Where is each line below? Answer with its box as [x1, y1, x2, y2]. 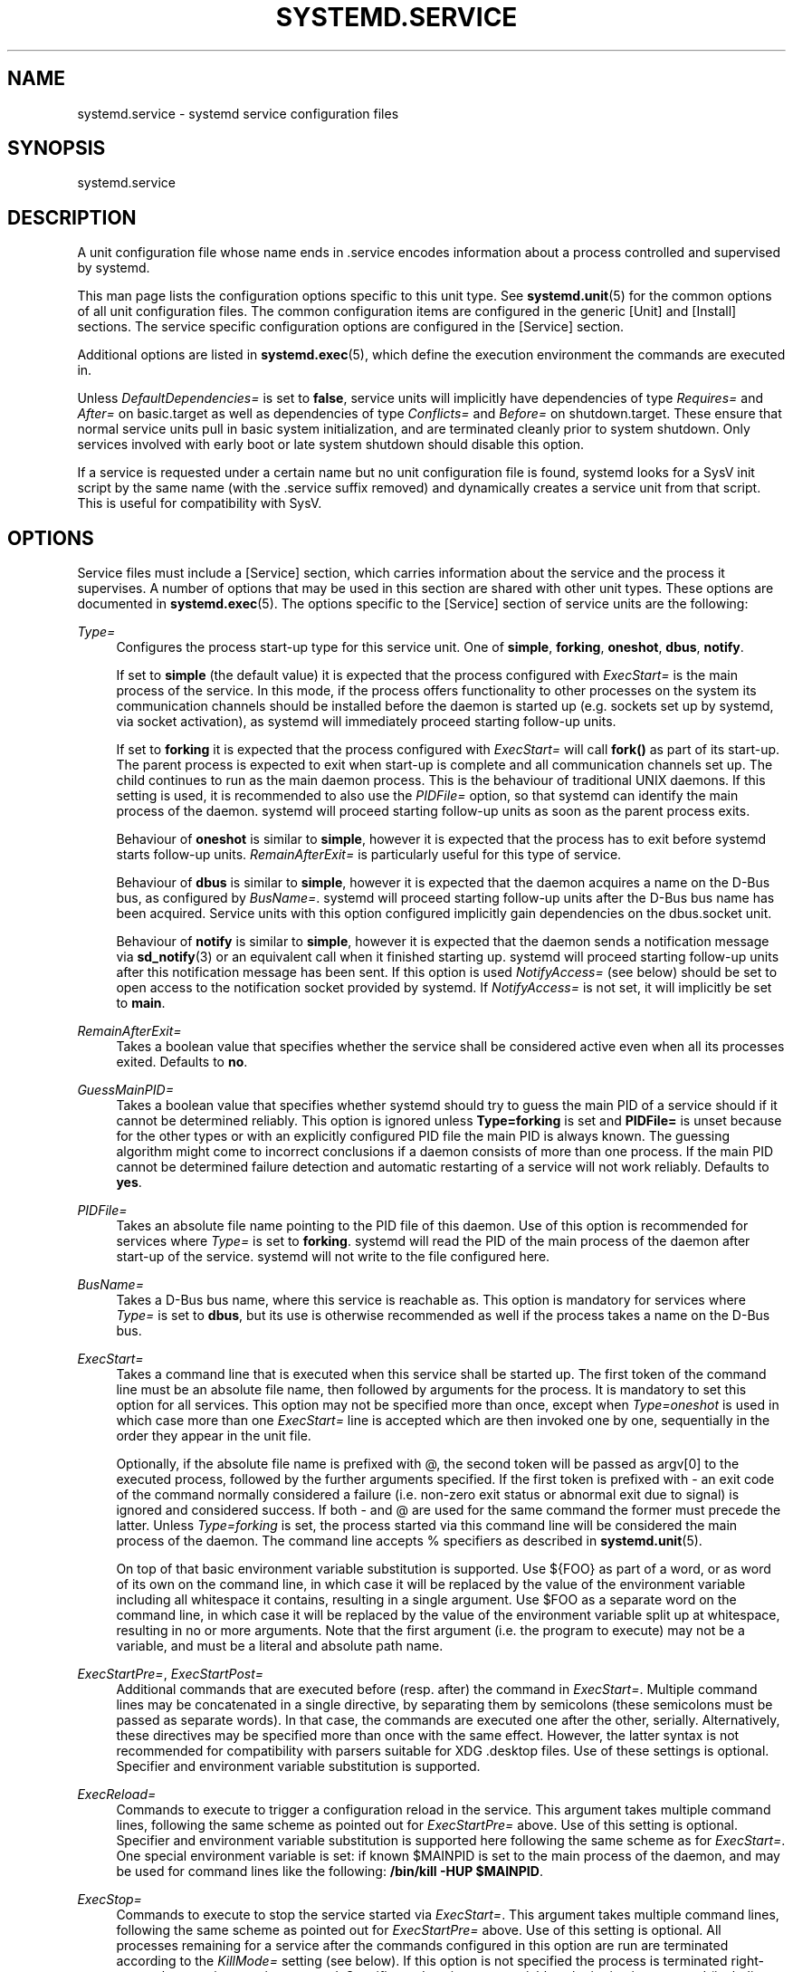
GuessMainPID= [77, 1082, 174, 1098]
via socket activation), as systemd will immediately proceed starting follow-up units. [116, 713, 616, 730]
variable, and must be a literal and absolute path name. [116, 1638, 444, 1654]
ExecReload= [77, 1786, 157, 1803]
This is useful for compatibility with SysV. [77, 495, 322, 512]
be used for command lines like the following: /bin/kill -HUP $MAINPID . [116, 1863, 543, 1880]
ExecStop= [77, 1891, 142, 1908]
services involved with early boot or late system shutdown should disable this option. [77, 436, 585, 453]
